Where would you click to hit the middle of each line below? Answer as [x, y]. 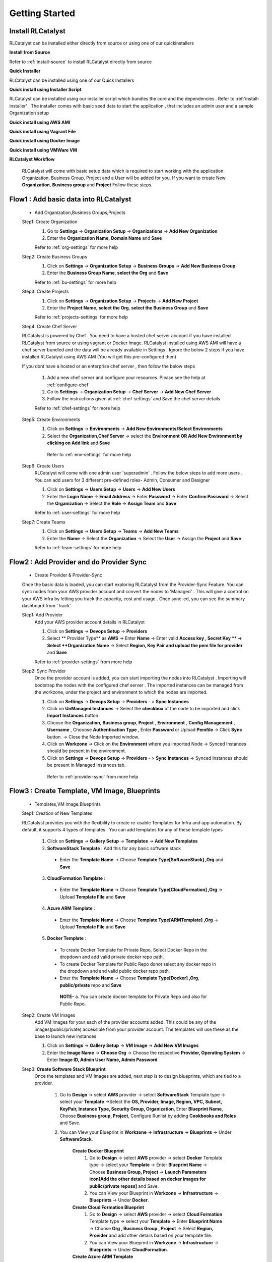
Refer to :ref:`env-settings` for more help [89, 454]
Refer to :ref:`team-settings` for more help [78, 547]
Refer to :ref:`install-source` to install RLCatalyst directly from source [81, 62]
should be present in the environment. [87, 751]
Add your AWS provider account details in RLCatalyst [90, 622]
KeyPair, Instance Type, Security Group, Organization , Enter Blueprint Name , [142, 1109]
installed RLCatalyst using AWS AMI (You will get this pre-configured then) [99, 357]
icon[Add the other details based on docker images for [148, 1179]
